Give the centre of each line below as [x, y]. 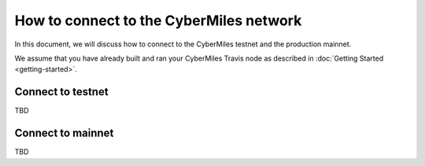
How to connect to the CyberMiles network [158, 20]
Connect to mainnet [64, 133]
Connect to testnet [62, 92]
